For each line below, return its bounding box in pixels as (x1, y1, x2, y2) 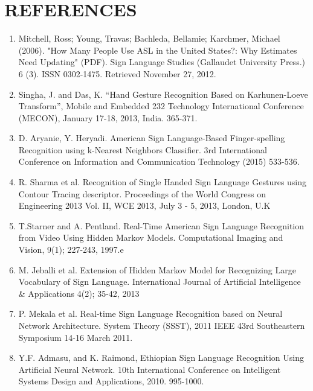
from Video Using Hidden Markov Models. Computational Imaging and (18, 231, 283, 244)
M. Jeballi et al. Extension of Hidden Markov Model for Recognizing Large (18, 263, 296, 276)
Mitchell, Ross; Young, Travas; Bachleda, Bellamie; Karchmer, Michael (18, 32, 280, 45)
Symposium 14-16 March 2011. (18, 331, 133, 343)
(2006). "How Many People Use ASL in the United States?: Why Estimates (18, 43, 297, 56)
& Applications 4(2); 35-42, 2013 (18, 287, 140, 299)
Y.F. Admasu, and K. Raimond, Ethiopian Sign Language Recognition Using (18, 351, 304, 364)
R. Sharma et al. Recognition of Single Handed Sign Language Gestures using (18, 176, 307, 188)
